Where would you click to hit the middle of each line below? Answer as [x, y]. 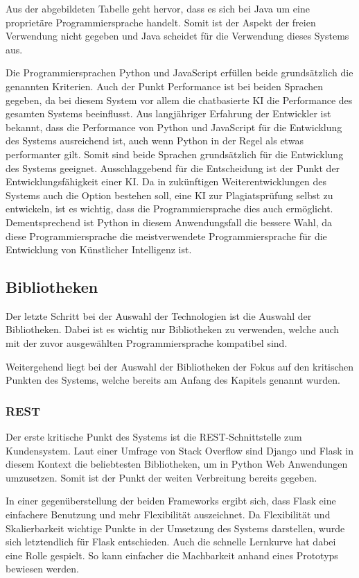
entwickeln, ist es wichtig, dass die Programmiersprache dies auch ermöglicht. [169, 209]
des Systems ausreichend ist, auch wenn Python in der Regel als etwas [155, 141]
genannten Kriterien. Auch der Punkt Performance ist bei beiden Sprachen [165, 86]
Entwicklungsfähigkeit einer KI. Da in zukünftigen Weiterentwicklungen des [166, 181]
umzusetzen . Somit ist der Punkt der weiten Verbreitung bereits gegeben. [161, 477]
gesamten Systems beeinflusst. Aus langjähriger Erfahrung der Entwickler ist [168, 113]
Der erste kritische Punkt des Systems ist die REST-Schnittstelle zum [154, 437]
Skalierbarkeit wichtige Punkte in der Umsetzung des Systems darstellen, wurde [175, 528]
